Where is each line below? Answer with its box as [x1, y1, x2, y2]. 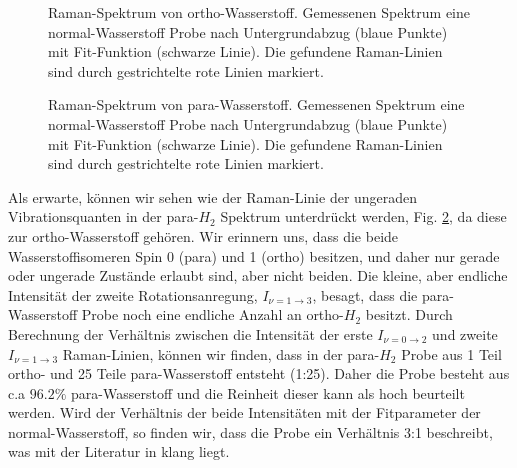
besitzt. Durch [365, 304, 453, 325]
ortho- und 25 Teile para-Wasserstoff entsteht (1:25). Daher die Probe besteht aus [8, 363, 510, 384]
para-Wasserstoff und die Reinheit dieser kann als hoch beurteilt [71, 382, 465, 403]
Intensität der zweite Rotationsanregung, [8, 284, 258, 305]
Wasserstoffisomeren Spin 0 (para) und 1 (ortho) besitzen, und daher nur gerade [8, 245, 500, 266]
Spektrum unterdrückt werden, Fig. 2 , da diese [220, 206, 507, 227]
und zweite [432, 323, 498, 344]
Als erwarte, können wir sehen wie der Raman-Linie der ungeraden [8, 186, 418, 207]
